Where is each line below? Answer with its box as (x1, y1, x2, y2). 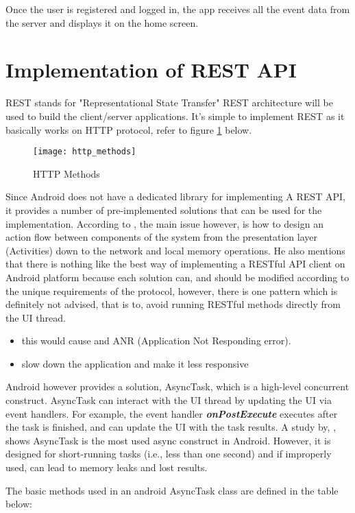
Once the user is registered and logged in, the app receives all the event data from (5, 2, 350, 16)
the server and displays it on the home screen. (5, 15, 199, 29)
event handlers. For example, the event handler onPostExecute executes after (5, 406, 338, 420)
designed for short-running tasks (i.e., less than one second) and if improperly (5, 446, 332, 461)
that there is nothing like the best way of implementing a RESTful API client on (5, 256, 345, 271)
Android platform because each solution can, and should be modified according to (5, 270, 350, 284)
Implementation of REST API (5, 56, 297, 84)
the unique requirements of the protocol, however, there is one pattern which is (5, 283, 338, 298)
